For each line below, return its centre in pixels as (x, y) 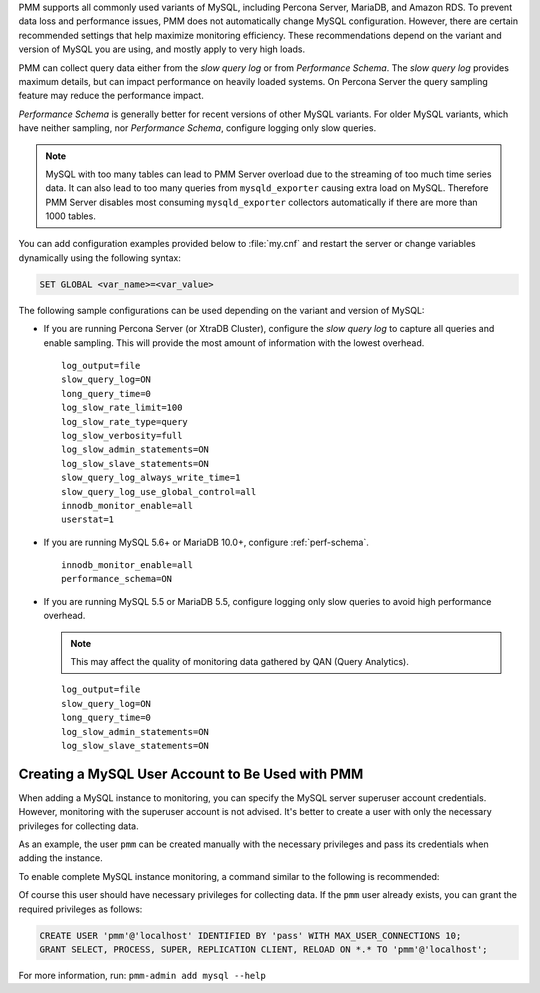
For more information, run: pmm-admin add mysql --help (142, 975)
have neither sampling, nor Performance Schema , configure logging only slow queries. (197, 128)
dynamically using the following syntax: (100, 257)
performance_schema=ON (117, 579)
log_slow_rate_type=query (125, 421)
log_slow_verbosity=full (122, 435)
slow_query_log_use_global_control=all (159, 491)
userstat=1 (88, 519)
